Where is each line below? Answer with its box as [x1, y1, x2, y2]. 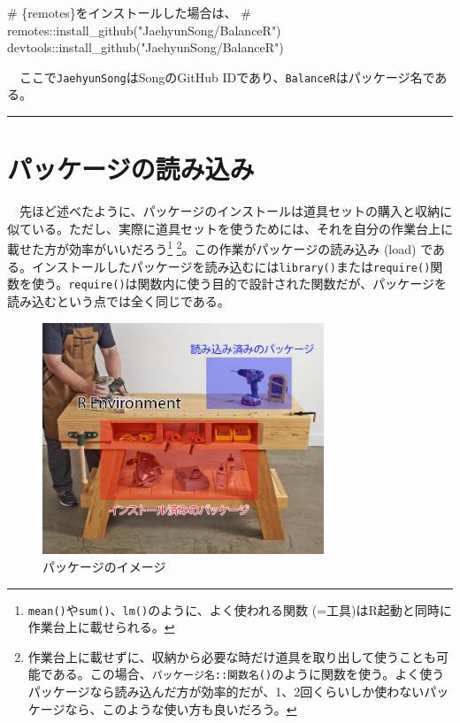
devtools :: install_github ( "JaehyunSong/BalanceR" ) [7, 38, 284, 57]
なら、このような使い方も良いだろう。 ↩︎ [65, 699, 297, 718]
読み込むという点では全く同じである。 [7, 291, 230, 310]
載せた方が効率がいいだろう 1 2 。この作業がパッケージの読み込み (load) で [7, 237, 433, 258]
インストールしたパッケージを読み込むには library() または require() [31, 257, 431, 275]
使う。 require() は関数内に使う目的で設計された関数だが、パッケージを [31, 274, 448, 293]
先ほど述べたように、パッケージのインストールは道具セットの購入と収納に [19, 202, 453, 220]
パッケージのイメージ [42, 558, 166, 576]
